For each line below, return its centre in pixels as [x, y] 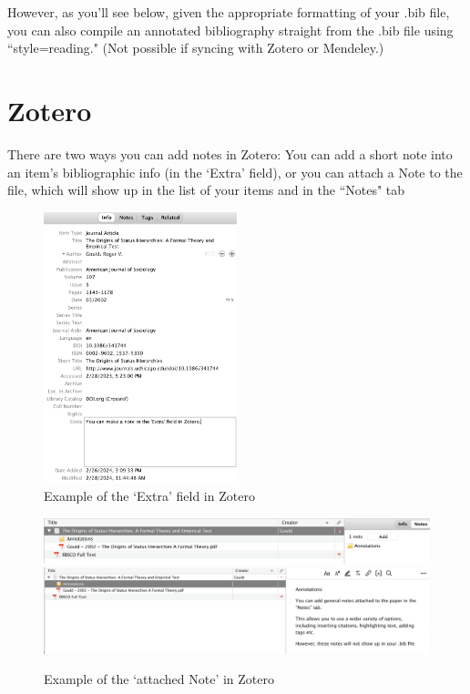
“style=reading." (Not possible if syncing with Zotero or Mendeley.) [196, 48]
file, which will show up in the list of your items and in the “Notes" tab [206, 190]
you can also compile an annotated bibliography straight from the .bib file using [230, 30]
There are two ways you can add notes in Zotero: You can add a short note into [230, 153]
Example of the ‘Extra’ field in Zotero [149, 496]
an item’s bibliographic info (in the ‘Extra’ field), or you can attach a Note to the [235, 172]
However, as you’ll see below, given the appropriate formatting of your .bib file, [229, 12]
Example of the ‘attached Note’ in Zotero [159, 679]
